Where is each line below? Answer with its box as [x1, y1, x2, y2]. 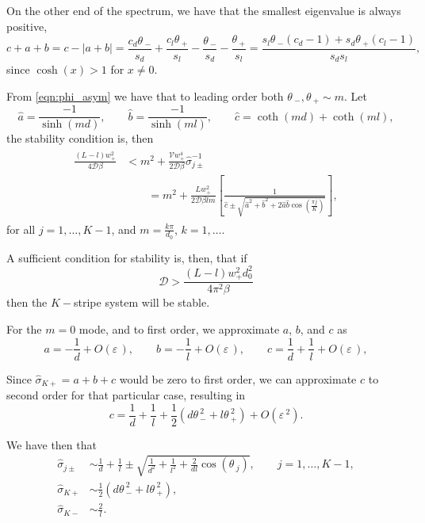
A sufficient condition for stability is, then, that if [6, 249, 247, 265]
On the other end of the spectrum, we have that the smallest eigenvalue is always [6, 2, 401, 18]
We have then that [6, 436, 97, 452]
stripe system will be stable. [74, 294, 210, 311]
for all [6, 220, 36, 237]
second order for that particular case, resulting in [6, 387, 246, 403]
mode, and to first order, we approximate [78, 320, 280, 337]
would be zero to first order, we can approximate [119, 370, 357, 387]
